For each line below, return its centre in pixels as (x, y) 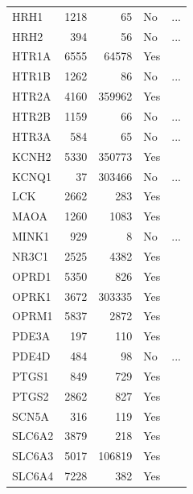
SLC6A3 (33, 456)
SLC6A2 (33, 436)
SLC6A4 (33, 476)
